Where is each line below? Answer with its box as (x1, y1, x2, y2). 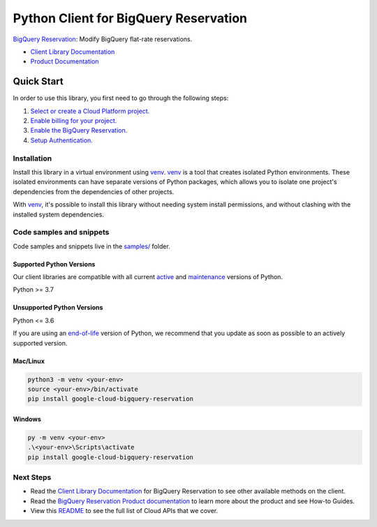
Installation (13, 154, 52, 163)
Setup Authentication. (30, 136, 94, 144)
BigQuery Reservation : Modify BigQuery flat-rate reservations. (13, 35, 193, 43)
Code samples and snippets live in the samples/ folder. (13, 242, 170, 251)
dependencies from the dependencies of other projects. (13, 187, 175, 195)
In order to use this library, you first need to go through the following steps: (13, 94, 229, 103)
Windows (13, 415, 41, 423)
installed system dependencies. (13, 210, 105, 218)
